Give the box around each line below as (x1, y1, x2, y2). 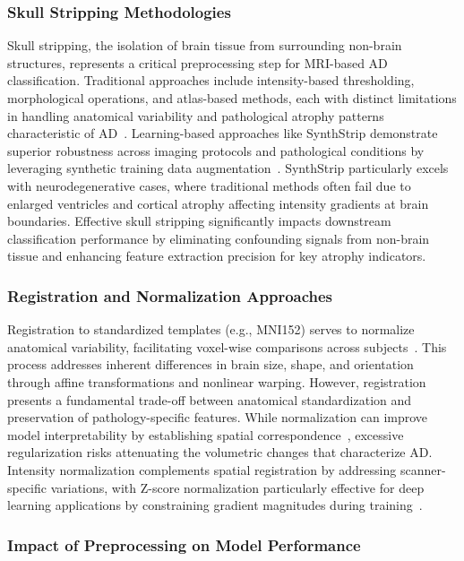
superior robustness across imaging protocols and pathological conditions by (7, 141, 425, 160)
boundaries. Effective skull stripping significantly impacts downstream (7, 211, 391, 230)
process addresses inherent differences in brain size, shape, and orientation (7, 355, 414, 374)
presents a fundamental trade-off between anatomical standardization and (7, 390, 412, 409)
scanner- (400, 460, 446, 479)
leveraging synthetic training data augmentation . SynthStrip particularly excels (7, 159, 449, 177)
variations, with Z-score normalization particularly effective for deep (50, 478, 425, 496)
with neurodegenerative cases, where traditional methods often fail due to (7, 176, 411, 194)
